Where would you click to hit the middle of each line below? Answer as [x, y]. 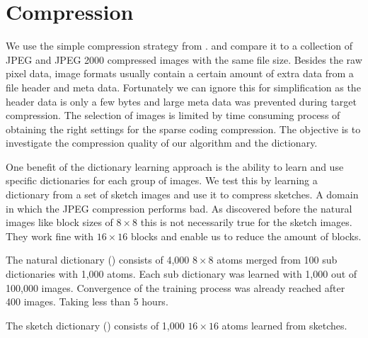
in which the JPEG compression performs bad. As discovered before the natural [179, 208]
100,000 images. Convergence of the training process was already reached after [176, 287]
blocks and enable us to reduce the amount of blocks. [246, 236]
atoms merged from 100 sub [277, 260]
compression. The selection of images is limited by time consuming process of [173, 115]
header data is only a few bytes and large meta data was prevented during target [181, 101]
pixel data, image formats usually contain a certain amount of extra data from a [180, 73]
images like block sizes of [59, 222]
